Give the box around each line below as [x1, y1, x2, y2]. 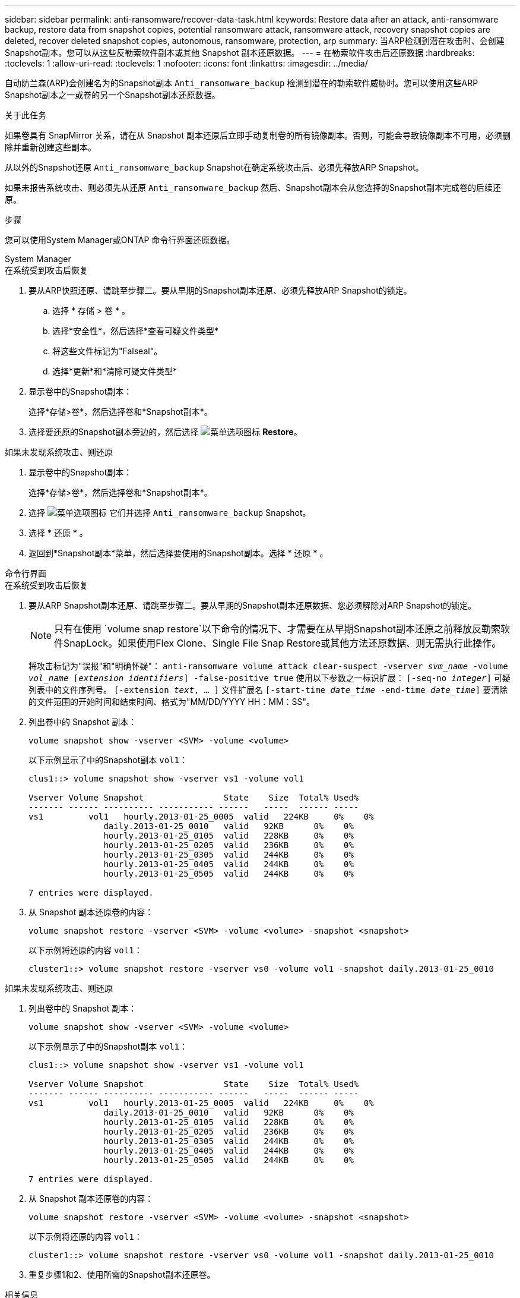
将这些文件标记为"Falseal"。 [52, 346, 163, 356]
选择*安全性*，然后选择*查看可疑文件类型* [52, 326, 219, 336]
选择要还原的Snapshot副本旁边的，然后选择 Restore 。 [28, 427, 302, 437]
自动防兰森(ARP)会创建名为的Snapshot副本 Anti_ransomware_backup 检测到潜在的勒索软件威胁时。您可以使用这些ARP [5, 78, 478, 88]
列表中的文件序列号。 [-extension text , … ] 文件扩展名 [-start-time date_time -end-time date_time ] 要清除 [28, 685, 508, 695]
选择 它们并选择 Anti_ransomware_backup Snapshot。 [28, 508, 311, 518]
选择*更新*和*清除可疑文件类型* [52, 366, 177, 376]
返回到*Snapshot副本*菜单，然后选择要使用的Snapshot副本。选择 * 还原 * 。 [28, 548, 328, 558]
